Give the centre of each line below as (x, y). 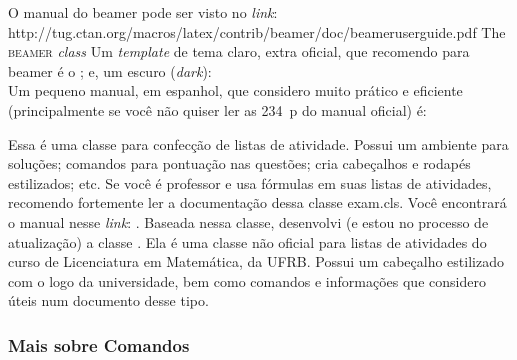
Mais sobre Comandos (99, 344)
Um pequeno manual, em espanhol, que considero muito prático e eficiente (235, 90)
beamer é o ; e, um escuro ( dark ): (110, 70)
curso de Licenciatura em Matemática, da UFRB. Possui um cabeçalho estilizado (256, 261)
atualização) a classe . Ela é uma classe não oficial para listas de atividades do (247, 241)
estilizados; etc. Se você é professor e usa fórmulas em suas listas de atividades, (250, 182)
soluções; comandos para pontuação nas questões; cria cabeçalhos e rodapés (239, 163)
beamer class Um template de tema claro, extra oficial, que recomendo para (239, 51)
